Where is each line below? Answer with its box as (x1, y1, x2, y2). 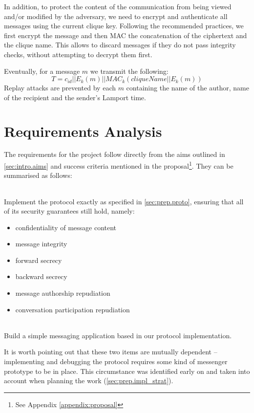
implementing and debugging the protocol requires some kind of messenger (4, 356, 228, 367)
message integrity (15, 239, 67, 249)
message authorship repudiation (15, 288, 110, 298)
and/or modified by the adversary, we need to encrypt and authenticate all (4, 11, 228, 21)
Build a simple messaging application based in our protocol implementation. (4, 330, 232, 340)
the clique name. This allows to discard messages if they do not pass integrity (4, 40, 236, 50)
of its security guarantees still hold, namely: (4, 206, 135, 216)
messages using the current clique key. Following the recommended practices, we (4, 21, 244, 31)
